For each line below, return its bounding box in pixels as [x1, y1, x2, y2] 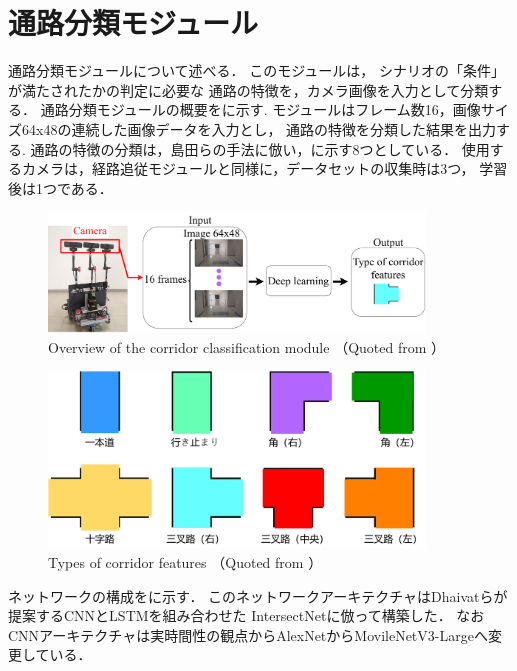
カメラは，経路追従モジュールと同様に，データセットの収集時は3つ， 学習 [21, 158, 508, 179]
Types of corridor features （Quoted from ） [48, 551, 323, 572]
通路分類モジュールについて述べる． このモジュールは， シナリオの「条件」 [8, 60, 505, 81]
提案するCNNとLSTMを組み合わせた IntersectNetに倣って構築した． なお [8, 605, 485, 626]
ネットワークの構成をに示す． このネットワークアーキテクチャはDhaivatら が [8, 585, 508, 606]
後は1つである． [8, 177, 113, 198]
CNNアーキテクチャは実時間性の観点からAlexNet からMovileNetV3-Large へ [8, 624, 488, 645]
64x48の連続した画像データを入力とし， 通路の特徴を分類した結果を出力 [21, 118, 497, 139]
